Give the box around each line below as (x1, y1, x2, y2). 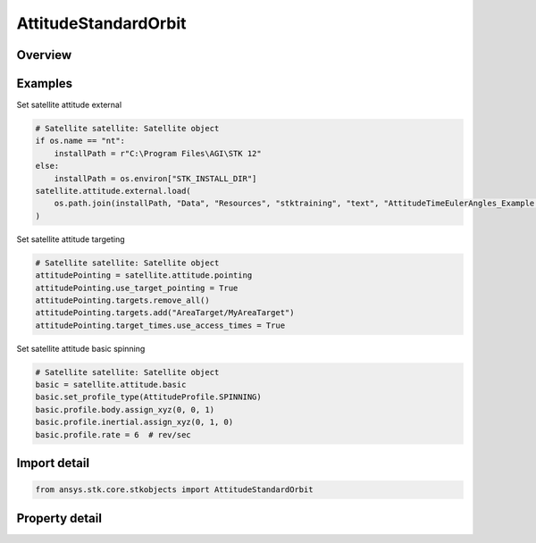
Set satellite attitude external (16, 99, 122, 111)
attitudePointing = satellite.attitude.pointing (35, 271, 253, 280)
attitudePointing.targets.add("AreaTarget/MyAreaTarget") (35, 308, 295, 318)
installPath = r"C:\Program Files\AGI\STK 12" (54, 148, 263, 158)
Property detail (16, 510, 103, 526)
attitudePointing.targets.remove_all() (35, 295, 210, 305)
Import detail (16, 455, 89, 471)
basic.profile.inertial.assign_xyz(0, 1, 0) (35, 417, 234, 428)
